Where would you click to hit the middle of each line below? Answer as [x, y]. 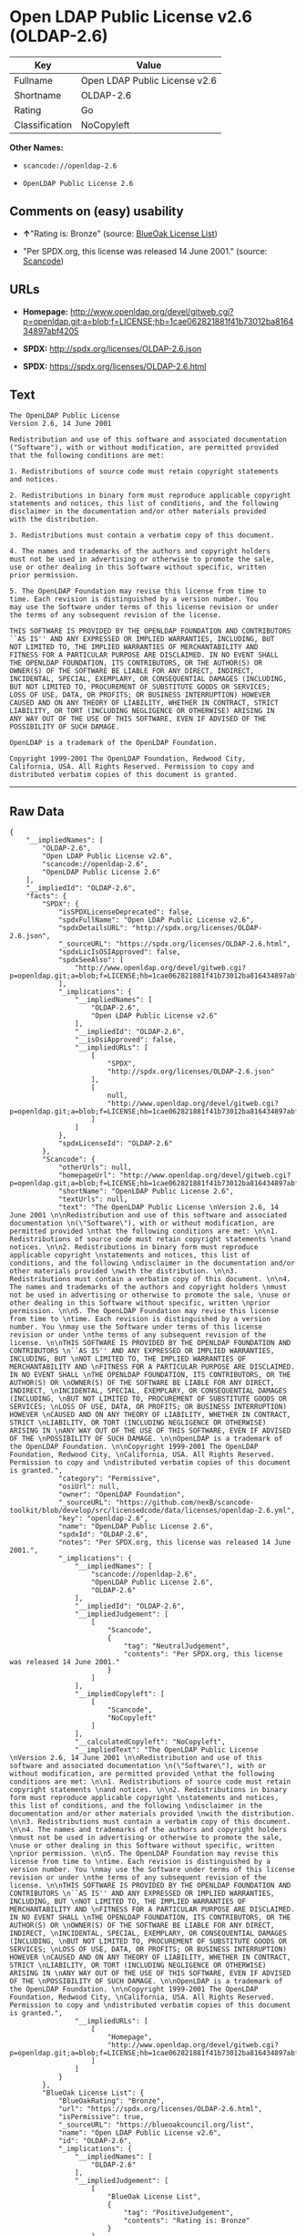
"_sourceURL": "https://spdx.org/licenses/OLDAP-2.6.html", [174, 944]
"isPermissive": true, [101, 2117]
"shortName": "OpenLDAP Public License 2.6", [146, 1192]
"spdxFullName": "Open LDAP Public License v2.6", [156, 920]
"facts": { [46, 896]
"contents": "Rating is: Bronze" [187, 2221]
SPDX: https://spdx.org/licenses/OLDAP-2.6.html [114, 366]
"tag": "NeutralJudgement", [177, 1646]
